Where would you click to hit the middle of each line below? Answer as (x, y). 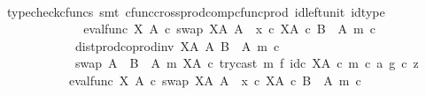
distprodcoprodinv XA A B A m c (177, 45)
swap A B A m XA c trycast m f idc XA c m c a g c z (247, 63)
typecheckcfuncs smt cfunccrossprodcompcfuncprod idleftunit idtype (196, 11)
